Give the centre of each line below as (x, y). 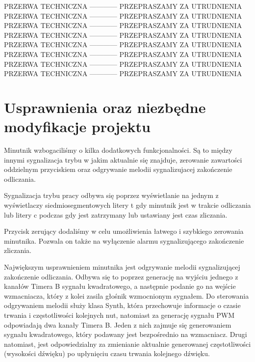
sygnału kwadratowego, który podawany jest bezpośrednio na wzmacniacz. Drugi (126, 334)
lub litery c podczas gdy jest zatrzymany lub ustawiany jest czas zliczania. (116, 214)
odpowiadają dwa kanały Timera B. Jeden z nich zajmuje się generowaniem (118, 324)
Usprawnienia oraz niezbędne (105, 107)
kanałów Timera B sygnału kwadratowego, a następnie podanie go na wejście (120, 286)
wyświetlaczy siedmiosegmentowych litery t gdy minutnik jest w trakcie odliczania (127, 205)
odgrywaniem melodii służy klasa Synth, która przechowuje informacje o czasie (122, 305)
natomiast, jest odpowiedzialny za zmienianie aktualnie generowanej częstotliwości (127, 344)
